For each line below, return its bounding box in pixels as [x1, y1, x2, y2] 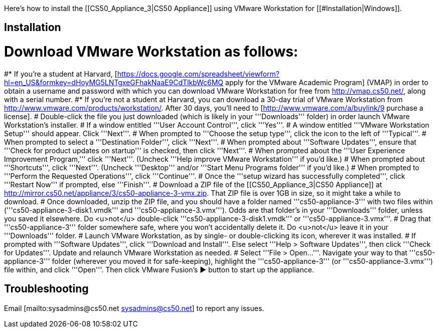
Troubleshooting [4, 282, 89, 295]
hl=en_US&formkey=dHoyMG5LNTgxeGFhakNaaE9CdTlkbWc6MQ [4, 78, 224, 87]
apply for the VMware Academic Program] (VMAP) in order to [225, 78, 428, 87]
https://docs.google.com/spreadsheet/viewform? [117, 69, 279, 78]
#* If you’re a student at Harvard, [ [4, 69, 117, 78]
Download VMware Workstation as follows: [4, 43, 299, 61]
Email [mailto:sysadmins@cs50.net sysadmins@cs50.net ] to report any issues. [4, 303, 264, 312]
